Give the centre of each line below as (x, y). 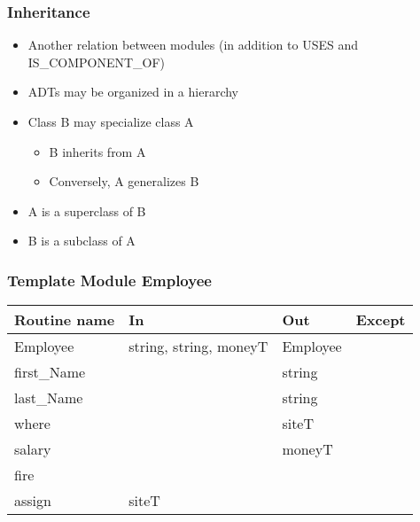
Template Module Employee (109, 280)
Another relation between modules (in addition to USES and (193, 45)
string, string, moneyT (198, 347)
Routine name (65, 320)
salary (33, 449)
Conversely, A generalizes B (124, 181)
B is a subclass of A (82, 241)
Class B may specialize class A (111, 121)
